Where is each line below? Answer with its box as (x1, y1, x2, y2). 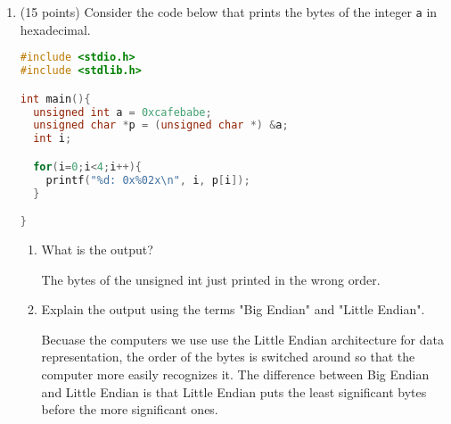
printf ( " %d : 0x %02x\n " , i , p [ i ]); (45, 173, 250, 187)
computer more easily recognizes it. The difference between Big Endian (41, 364, 430, 383)
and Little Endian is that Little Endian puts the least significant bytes (41, 382, 427, 401)
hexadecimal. (20, 20, 91, 38)
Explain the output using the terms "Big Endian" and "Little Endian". (41, 300, 425, 319)
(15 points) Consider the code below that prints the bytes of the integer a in (20, 3, 438, 21)
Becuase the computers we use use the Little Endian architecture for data (41, 329, 444, 348)
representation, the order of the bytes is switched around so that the (41, 347, 415, 366)
